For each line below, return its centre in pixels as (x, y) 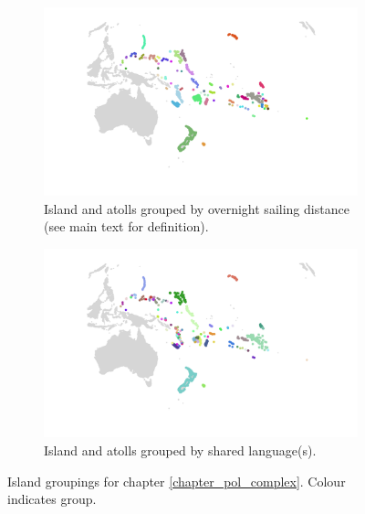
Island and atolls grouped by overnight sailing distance (197, 208)
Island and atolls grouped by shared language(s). (180, 450)
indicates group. (52, 499)
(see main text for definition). (126, 226)
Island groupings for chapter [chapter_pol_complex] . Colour (177, 481)
